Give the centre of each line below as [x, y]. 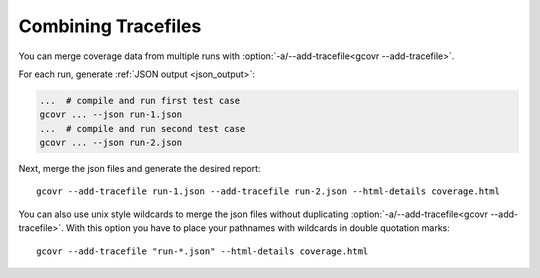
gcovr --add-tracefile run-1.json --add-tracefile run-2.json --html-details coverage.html [268, 191]
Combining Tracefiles [110, 26]
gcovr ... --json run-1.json [111, 114]
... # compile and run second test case [142, 128]
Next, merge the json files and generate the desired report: [139, 169]
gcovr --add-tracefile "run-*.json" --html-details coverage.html [202, 251]
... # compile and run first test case [139, 100]
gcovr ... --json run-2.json [111, 143]
